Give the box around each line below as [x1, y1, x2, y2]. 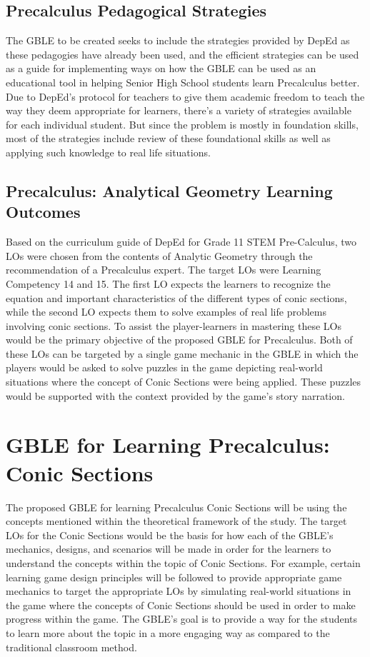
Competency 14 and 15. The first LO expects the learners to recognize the [6, 276, 331, 291]
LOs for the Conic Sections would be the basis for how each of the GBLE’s [6, 527, 334, 542]
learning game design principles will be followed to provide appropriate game [6, 569, 342, 584]
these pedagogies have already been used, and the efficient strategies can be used [6, 46, 359, 61]
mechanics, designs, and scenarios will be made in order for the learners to [6, 541, 331, 556]
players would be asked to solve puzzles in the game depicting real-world [6, 360, 323, 375]
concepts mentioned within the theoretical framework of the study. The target [6, 513, 347, 528]
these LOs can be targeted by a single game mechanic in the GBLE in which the [6, 346, 359, 361]
